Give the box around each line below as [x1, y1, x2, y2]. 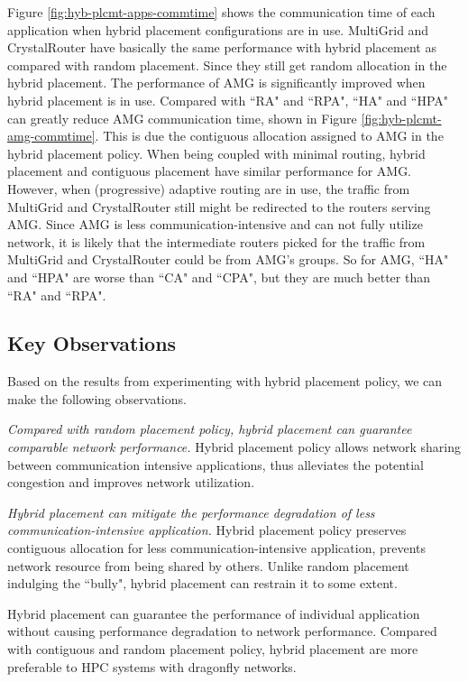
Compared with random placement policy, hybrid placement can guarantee [7, 419, 412, 438]
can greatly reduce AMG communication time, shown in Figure [7, 108, 357, 127]
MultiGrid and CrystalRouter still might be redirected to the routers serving [7, 197, 431, 216]
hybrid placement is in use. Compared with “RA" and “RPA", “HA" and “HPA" [7, 90, 449, 109]
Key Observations [7, 329, 177, 357]
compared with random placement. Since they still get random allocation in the [7, 55, 447, 74]
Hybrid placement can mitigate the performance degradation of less [7, 502, 375, 521]
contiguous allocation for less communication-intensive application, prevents [7, 539, 427, 558]
